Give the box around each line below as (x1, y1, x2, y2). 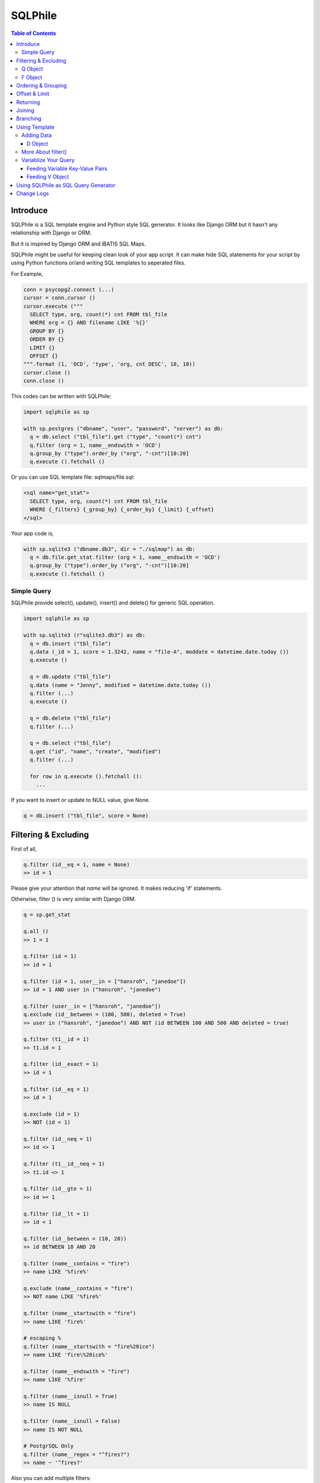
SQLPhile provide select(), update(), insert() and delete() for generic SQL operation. (11, 599, 215, 606)
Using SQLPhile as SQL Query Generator (16, 182, 116, 189)
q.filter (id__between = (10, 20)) (23, 1235, 127, 1242)
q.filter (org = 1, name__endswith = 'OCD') (30, 442, 161, 448)
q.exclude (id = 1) (23, 1110, 80, 1118)
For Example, (11, 270, 43, 277)
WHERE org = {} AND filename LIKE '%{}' (30, 319, 149, 326)
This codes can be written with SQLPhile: (11, 393, 112, 400)
